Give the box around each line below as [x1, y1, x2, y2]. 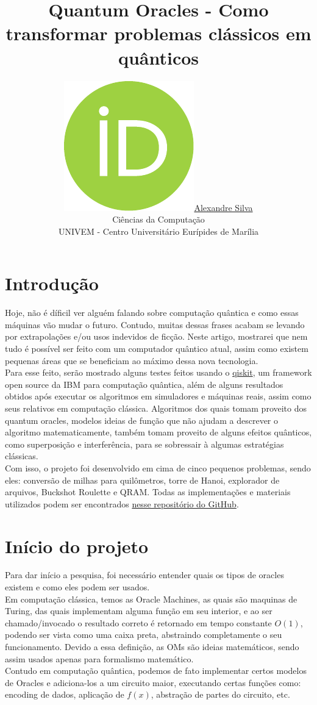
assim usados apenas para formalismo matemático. [5, 652, 194, 665]
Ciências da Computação [112, 213, 205, 226]
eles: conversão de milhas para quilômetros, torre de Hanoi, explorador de [5, 473, 280, 486]
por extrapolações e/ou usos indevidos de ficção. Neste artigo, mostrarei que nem [5, 330, 308, 343]
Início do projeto [5, 533, 149, 558]
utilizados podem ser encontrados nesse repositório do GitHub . [5, 497, 239, 510]
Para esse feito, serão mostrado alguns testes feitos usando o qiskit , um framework [5, 366, 312, 379]
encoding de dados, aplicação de [5, 688, 124, 701]
